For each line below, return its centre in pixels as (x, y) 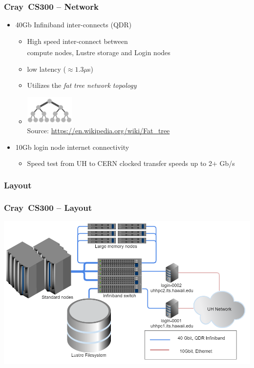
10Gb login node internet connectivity (72, 147)
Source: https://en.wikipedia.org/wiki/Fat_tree (98, 131)
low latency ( (46, 69)
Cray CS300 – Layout (48, 207)
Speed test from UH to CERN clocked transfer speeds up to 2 (119, 163)
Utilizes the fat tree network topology (82, 85)
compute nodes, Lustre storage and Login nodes (99, 52)
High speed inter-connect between (77, 41)
